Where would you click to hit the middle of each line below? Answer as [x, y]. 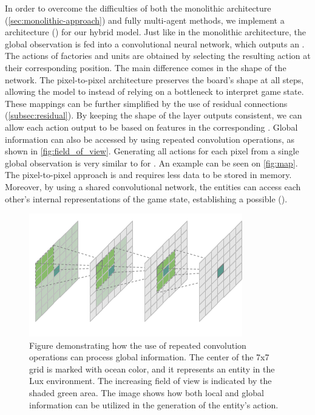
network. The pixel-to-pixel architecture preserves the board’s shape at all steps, [154, 79]
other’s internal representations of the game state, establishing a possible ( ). [146, 198]
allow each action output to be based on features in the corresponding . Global [151, 127]
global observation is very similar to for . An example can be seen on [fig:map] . [151, 163]
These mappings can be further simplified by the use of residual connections [146, 103]
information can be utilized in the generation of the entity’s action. [154, 404]
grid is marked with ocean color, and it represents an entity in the [152, 369]
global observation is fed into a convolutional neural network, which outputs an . [155, 43]
